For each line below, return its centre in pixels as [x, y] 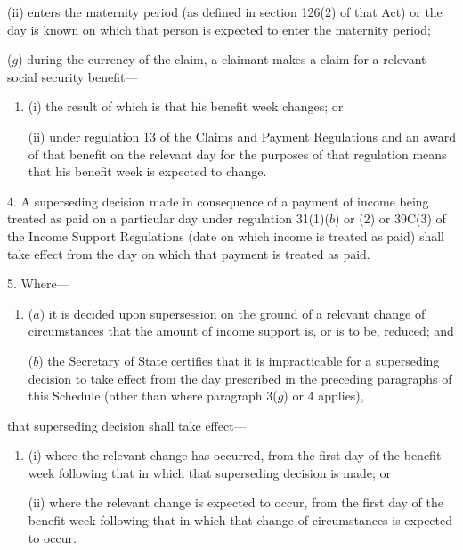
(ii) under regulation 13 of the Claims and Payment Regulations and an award [242, 136]
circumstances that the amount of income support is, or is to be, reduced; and [241, 331]
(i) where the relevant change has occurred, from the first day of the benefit [235, 455]
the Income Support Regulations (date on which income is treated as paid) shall [226, 235]
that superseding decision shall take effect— [127, 425]
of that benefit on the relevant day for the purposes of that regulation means [237, 154]
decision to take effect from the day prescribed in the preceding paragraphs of [240, 378]
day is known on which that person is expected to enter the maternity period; [219, 29]
